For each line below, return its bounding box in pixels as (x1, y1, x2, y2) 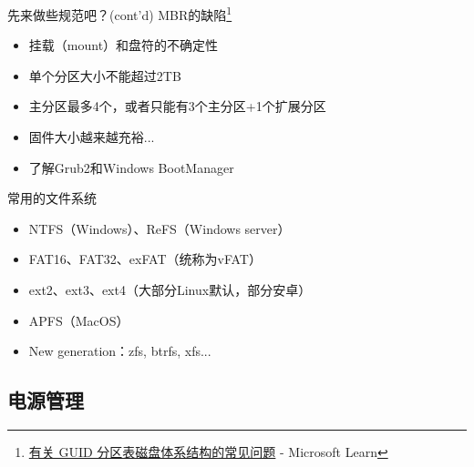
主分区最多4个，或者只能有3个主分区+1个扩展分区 (28, 96, 326, 116)
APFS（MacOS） (28, 310, 129, 330)
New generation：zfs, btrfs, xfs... (28, 341, 211, 360)
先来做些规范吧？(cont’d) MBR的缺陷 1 (7, 3, 232, 24)
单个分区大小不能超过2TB (28, 66, 181, 85)
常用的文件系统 (7, 188, 97, 208)
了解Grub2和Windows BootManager (28, 157, 234, 177)
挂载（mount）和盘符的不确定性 (28, 36, 219, 55)
